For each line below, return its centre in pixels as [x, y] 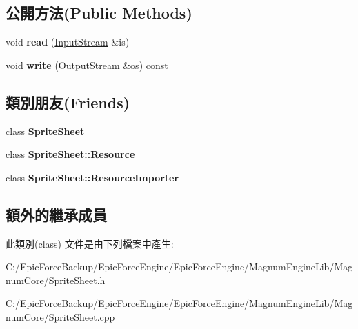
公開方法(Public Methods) [99, 13]
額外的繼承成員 [56, 214]
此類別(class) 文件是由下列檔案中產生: [90, 243]
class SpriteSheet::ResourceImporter [92, 177]
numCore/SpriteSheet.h [56, 280]
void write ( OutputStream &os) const [87, 64]
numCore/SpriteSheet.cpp [60, 316]
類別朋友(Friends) [68, 102]
